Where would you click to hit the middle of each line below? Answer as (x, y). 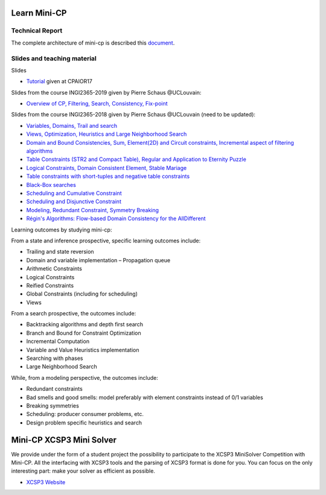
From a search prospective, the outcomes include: (74, 314)
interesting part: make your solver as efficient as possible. (83, 471)
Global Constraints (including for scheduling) (82, 294)
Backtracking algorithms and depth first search (85, 324)
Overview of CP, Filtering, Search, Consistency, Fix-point (97, 104)
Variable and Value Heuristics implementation (83, 350)
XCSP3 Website (46, 482)
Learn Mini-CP (39, 13)
